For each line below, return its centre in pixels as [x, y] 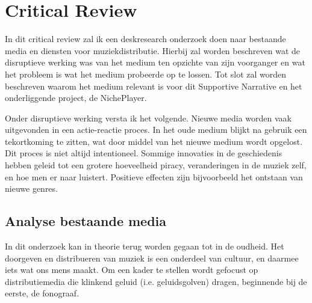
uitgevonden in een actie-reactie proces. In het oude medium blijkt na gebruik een [156, 130]
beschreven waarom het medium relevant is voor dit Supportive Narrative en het [154, 86]
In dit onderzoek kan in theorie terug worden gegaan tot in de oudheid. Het [145, 246]
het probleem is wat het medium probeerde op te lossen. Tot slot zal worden [146, 74]
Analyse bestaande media [86, 221]
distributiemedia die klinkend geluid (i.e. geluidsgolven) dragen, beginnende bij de [156, 281]
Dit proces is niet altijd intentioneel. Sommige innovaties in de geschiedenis [144, 153]
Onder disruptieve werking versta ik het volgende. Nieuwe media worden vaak [148, 118]
